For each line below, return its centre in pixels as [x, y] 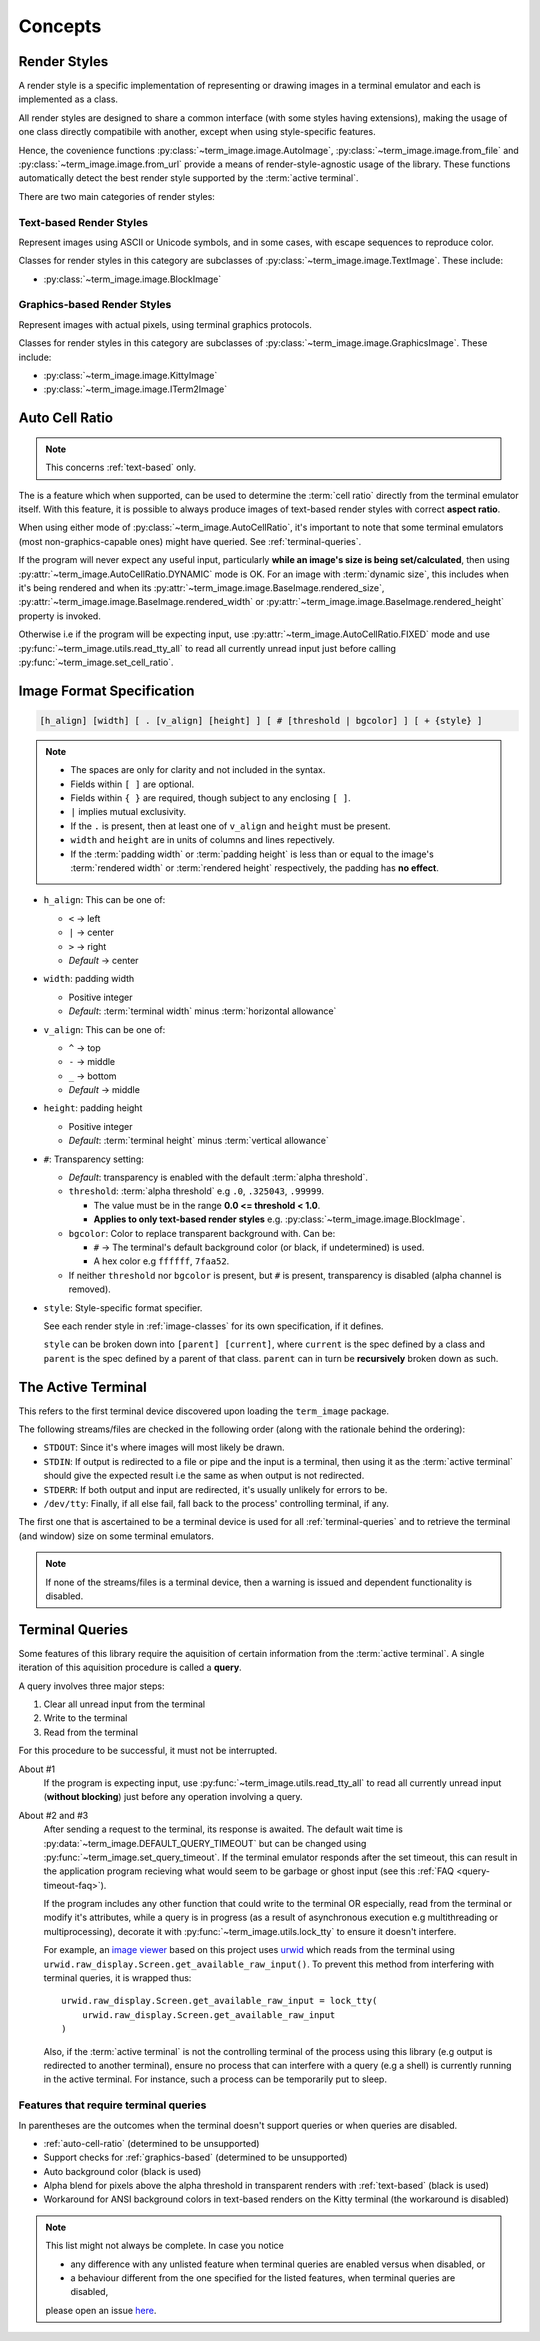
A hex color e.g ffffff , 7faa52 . [161, 1261]
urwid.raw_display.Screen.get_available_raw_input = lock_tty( [219, 2001]
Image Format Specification [106, 690]
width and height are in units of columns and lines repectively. [202, 840]
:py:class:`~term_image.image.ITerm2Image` [135, 389]
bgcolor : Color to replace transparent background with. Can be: [202, 1233]
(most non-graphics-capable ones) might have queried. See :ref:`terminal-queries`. [190, 541]
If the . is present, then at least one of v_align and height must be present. [230, 826]
